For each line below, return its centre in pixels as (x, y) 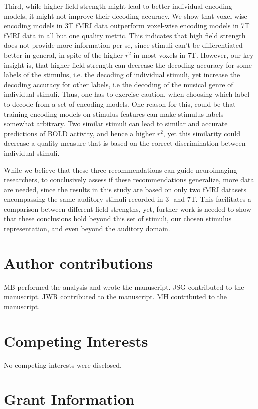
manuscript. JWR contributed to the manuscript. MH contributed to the (116, 297)
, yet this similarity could (202, 133)
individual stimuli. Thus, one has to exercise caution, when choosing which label (127, 94)
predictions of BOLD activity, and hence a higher (80, 133)
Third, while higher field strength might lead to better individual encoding (118, 6)
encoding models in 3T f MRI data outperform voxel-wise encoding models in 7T (127, 26)
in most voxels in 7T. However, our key (193, 55)
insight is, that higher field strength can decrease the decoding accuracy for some (128, 65)
